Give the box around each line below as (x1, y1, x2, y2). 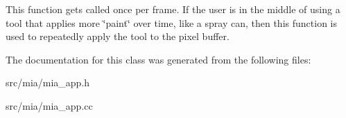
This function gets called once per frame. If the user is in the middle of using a (6, 2, 340, 16)
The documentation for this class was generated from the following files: (6, 52, 311, 66)
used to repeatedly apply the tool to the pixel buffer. (6, 29, 230, 43)
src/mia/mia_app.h (6, 75, 90, 90)
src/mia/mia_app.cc (6, 98, 93, 112)
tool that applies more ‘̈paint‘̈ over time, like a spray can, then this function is (6, 15, 337, 30)
